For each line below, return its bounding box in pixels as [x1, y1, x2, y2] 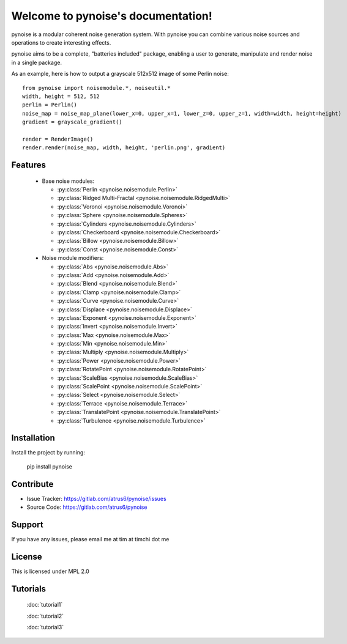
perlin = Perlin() [22, 102, 78, 108]
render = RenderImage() [22, 135, 94, 142]
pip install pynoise [26, 462, 73, 470]
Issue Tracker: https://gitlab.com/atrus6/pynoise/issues [26, 495, 166, 502]
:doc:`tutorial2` [26, 612, 64, 620]
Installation [11, 433, 55, 443]
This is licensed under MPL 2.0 [11, 568, 90, 575]
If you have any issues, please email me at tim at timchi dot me [11, 536, 170, 543]
